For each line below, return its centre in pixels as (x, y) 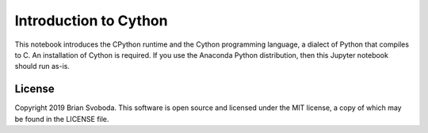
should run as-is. (42, 66)
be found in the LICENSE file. (62, 119)
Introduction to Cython (91, 21)
